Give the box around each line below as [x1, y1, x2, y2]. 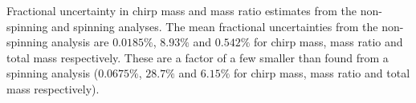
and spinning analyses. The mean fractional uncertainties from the [51, 18, 378, 34]
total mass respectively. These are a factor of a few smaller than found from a [6, 49, 389, 65]
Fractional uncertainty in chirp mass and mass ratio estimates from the [6, 2, 357, 18]
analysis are [51, 34, 109, 50]
